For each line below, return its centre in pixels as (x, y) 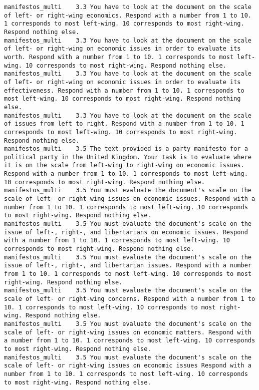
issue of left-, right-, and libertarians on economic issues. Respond (126, 232)
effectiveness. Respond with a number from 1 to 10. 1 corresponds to (124, 90)
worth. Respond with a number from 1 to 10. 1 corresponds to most (119, 57)
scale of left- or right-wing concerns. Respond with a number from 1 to (130, 299)
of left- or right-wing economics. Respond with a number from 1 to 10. (128, 15)
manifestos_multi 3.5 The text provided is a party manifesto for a (126, 149)
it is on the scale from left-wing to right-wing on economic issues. (124, 165)
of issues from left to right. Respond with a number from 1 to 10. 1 (124, 124)
